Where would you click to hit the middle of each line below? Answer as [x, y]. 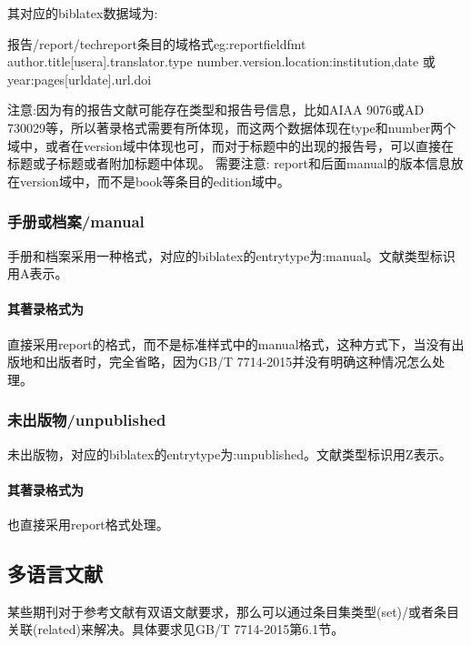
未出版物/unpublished [87, 420]
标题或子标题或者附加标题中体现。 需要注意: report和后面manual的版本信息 [229, 163]
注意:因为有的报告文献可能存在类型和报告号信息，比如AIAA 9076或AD [216, 110]
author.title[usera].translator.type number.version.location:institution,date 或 [221, 61]
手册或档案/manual [76, 222]
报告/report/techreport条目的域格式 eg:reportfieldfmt [157, 43]
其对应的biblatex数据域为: [83, 13]
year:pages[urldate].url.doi [80, 79]
